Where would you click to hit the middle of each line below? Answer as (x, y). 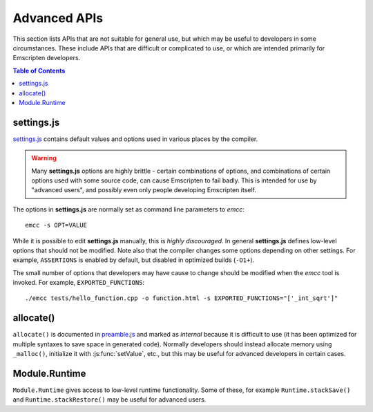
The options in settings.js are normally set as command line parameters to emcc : (129, 209)
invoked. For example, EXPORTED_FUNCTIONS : (79, 283)
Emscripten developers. (47, 58)
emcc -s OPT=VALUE (56, 225)
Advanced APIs (58, 18)
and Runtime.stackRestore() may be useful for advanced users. (109, 400)
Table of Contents (39, 71)
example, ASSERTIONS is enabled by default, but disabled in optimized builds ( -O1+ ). (134, 260)
